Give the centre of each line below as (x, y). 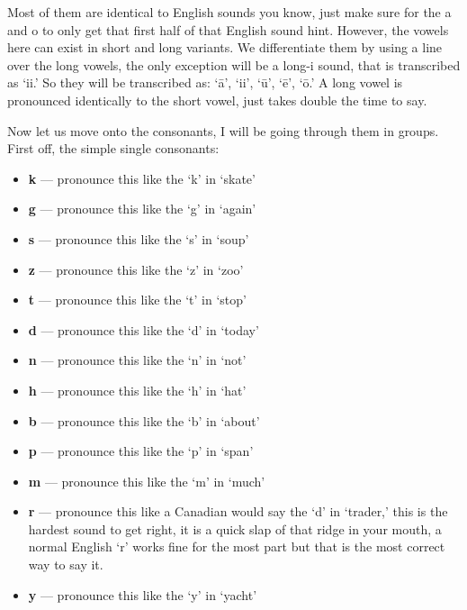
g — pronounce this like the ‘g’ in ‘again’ (142, 209)
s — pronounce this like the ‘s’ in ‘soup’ (139, 238)
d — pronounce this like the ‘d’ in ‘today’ (144, 329)
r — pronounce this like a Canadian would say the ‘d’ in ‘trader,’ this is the (238, 511)
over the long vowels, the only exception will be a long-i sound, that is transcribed (234, 64)
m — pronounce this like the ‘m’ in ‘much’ (147, 481)
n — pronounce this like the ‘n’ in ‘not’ (137, 360)
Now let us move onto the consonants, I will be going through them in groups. (223, 130)
